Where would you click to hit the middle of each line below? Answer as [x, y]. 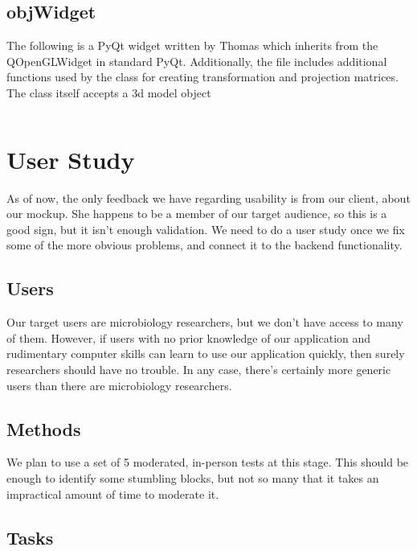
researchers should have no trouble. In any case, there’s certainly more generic [199, 370]
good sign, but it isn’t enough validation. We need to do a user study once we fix [206, 229]
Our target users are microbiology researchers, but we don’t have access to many [205, 322]
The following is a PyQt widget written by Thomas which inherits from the [192, 45]
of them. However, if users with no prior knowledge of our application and [189, 337]
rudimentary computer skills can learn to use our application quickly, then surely [206, 354]
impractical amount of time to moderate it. [113, 493]
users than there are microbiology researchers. [119, 385]
